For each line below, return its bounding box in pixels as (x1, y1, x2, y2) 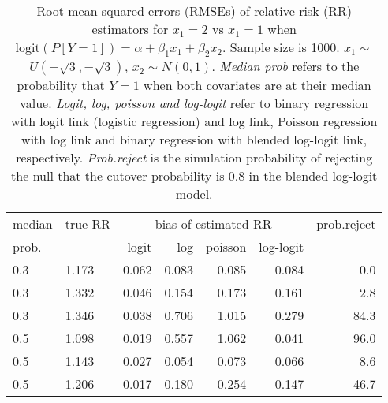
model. (175, 185, 213, 203)
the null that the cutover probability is (11, 166, 225, 185)
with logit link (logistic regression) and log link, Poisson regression (10, 112, 378, 131)
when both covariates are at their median (144, 76, 371, 95)
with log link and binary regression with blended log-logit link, (21, 130, 367, 149)
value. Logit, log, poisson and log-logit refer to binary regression (20, 94, 369, 113)
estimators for (91, 20, 169, 38)
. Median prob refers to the (211, 57, 360, 76)
